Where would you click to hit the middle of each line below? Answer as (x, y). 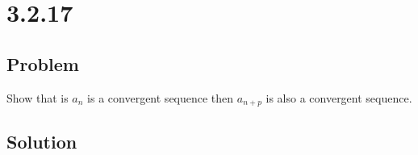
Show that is (38, 97)
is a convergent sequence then (161, 97)
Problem (43, 63)
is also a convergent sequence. (339, 97)
